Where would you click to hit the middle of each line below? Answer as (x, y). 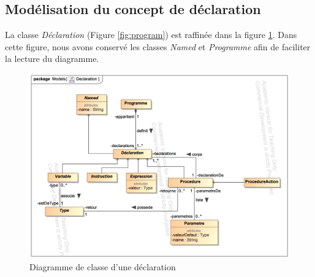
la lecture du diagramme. (52, 59)
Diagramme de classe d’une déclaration (103, 266)
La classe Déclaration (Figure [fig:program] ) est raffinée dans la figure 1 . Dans (151, 35)
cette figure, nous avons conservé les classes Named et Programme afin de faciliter (158, 46)
